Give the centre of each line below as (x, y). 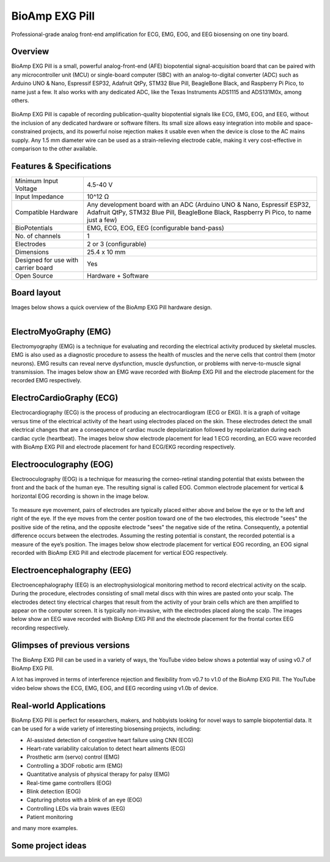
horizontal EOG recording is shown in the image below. (80, 496)
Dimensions (32, 252)
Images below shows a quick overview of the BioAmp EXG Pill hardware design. (112, 307)
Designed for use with (47, 260)
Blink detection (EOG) (54, 791)
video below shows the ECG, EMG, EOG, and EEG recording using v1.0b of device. (115, 688)
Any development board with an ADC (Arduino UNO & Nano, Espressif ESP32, (199, 204)
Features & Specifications (61, 166)
